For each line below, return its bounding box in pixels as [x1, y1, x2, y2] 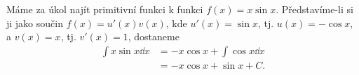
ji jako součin [6, 15, 63, 30]
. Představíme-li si [276, 2, 353, 16]
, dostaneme [128, 29, 179, 44]
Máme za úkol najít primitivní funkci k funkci [6, 2, 203, 16]
